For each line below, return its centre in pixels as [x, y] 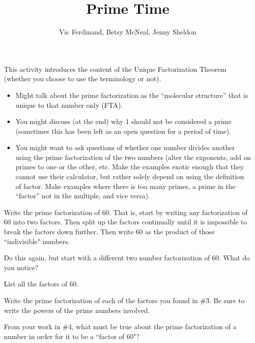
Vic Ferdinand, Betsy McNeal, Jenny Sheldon [128, 32]
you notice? [21, 267]
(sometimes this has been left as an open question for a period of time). [123, 131]
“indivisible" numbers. [37, 241]
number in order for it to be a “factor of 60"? [72, 336]
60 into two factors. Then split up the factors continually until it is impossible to [126, 222]
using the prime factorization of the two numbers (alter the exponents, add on [133, 157]
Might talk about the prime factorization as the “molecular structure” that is [132, 95]
